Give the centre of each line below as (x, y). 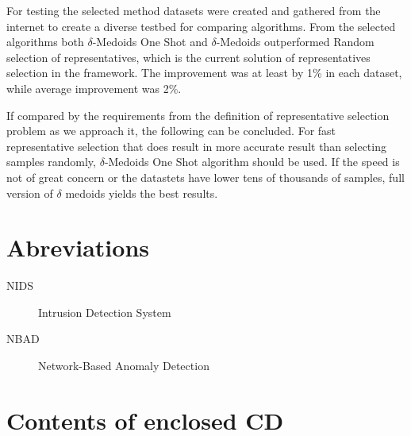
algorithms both (45, 42)
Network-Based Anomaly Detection (124, 366)
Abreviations (78, 247)
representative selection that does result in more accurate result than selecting (196, 146)
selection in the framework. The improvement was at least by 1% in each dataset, (204, 73)
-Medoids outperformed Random (295, 42)
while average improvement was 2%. (94, 88)
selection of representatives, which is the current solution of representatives (188, 57)
